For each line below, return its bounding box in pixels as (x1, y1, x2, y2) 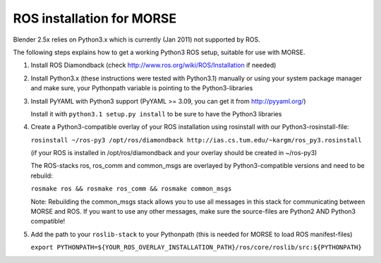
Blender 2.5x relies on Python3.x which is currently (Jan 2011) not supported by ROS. (13, 35, 260, 44)
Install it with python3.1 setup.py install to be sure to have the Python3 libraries (30, 109, 282, 118)
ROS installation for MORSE (13, 11, 176, 26)
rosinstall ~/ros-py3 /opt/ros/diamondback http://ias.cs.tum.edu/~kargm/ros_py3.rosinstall (30, 136, 363, 144)
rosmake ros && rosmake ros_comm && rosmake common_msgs (30, 185, 232, 193)
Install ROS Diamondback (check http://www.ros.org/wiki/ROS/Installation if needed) (30, 61, 277, 70)
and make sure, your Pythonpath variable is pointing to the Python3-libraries (30, 84, 253, 92)
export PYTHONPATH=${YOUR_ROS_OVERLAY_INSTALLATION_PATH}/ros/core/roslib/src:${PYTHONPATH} (30, 243, 363, 252)
